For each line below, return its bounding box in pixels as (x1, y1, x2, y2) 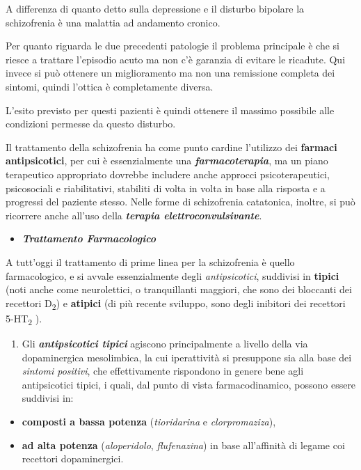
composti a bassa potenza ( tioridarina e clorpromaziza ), (22, 414, 276, 428)
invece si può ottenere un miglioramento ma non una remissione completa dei (6, 65, 335, 80)
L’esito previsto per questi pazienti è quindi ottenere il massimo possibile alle (6, 102, 335, 117)
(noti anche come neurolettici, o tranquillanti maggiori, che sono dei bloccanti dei (6, 282, 352, 297)
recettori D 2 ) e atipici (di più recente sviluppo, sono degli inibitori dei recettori (6, 295, 346, 312)
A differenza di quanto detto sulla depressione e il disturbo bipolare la (6, 1, 305, 15)
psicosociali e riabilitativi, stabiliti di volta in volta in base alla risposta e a (6, 180, 326, 195)
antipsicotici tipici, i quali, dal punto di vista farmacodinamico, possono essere (22, 377, 356, 391)
